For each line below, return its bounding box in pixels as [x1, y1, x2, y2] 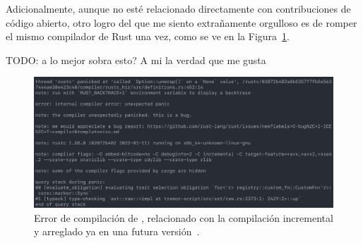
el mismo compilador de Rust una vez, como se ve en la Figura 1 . [6, 29, 290, 44]
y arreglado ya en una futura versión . [34, 224, 200, 239]
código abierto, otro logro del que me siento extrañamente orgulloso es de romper [6, 15, 357, 30]
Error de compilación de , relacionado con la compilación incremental [34, 210, 333, 225]
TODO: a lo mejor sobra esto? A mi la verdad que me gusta [6, 52, 266, 67]
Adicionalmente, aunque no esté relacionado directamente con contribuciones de [6, 1, 351, 15]
